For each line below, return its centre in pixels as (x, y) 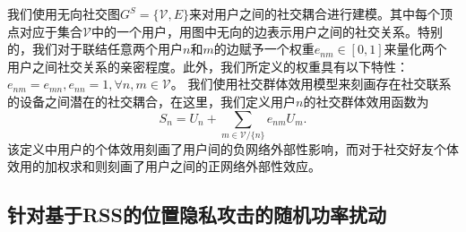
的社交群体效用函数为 (366, 101)
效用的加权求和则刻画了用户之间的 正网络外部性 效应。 (164, 166)
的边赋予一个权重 (264, 49)
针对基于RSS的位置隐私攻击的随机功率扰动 (197, 215)
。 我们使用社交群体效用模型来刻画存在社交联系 (311, 84)
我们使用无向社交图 (64, 13)
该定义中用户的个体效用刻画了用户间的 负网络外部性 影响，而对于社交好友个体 (233, 148)
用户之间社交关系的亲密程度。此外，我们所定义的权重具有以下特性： (208, 66)
